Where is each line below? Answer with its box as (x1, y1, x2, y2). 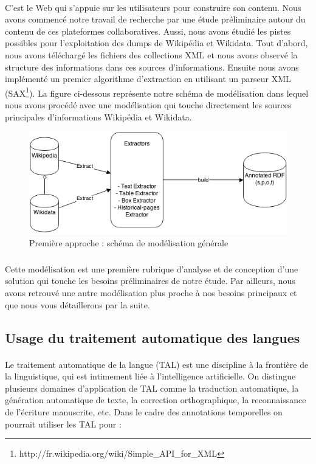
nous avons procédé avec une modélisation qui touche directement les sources (5, 99, 292, 111)
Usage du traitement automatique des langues (5, 328, 300, 347)
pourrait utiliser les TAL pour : (5, 417, 122, 430)
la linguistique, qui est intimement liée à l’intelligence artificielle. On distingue (5, 370, 296, 383)
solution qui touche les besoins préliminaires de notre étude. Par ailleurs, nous (5, 274, 295, 287)
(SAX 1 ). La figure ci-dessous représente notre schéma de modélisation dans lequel (5, 85, 309, 99)
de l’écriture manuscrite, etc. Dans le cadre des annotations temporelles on (5, 406, 283, 418)
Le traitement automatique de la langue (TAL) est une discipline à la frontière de (5, 358, 309, 370)
